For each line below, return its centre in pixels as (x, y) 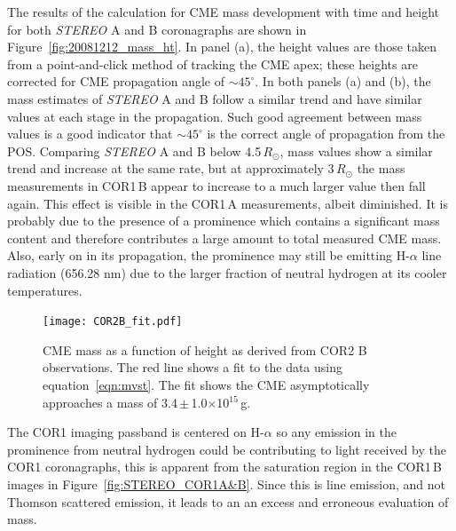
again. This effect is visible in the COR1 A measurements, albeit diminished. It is (228, 203)
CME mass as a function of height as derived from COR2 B (205, 349)
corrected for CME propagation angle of (116, 81)
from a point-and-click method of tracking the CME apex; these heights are (212, 63)
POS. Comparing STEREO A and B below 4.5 (134, 151)
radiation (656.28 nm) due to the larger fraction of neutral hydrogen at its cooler (227, 272)
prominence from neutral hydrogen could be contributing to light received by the (227, 449)
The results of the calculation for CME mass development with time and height (224, 12)
